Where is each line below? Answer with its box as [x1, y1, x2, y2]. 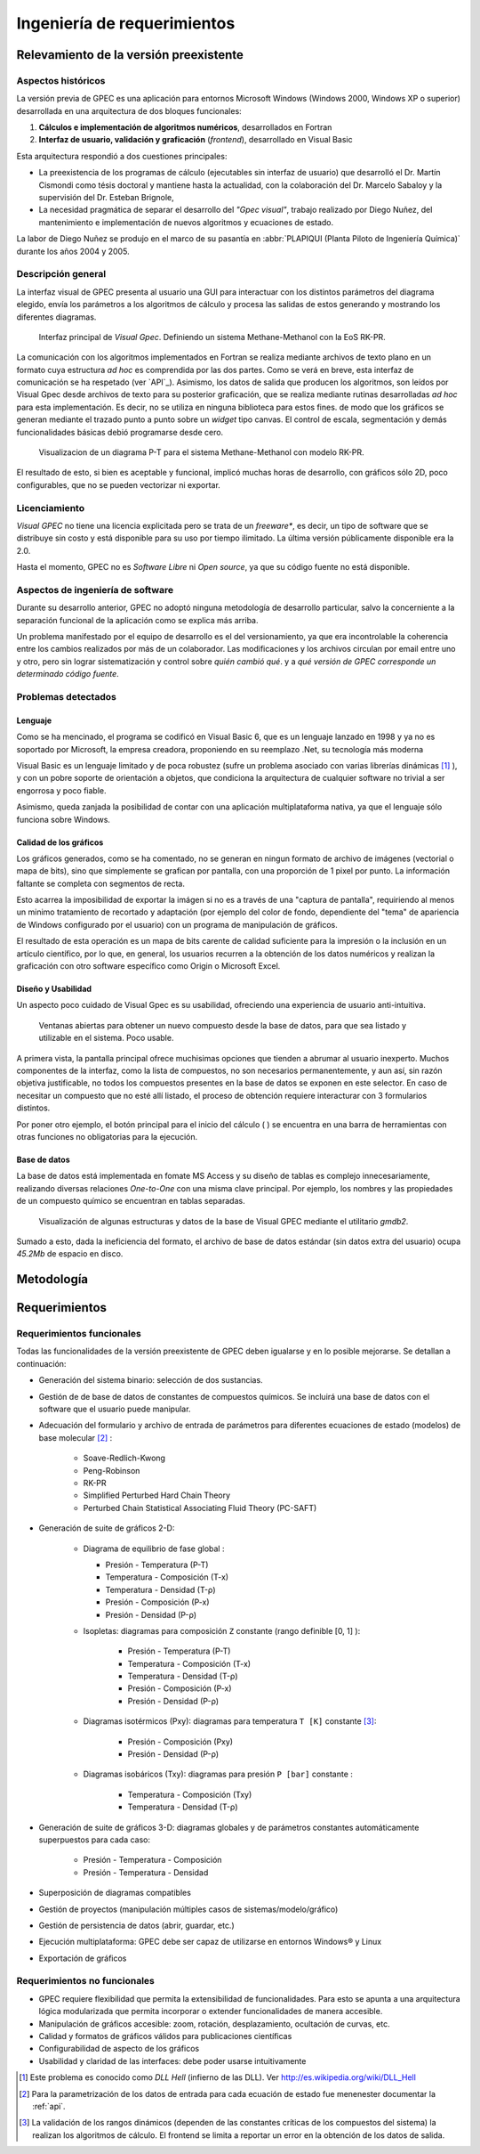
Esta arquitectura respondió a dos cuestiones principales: [16, 150, 228, 161]
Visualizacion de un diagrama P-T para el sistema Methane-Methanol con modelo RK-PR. [38, 447, 364, 458]
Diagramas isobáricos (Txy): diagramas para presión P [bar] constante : [83, 1768, 353, 1780]
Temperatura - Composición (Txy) [127, 1789, 252, 1800]
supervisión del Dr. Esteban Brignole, [38, 192, 175, 203]
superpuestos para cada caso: [38, 1834, 151, 1845]
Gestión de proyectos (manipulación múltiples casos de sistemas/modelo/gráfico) [38, 1904, 339, 1914]
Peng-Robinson [83, 1465, 140, 1475]
